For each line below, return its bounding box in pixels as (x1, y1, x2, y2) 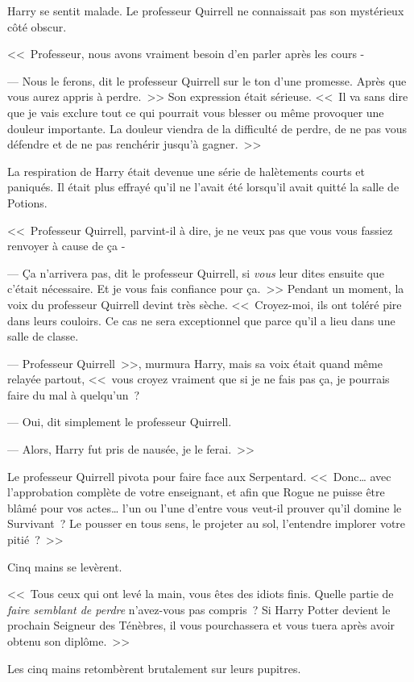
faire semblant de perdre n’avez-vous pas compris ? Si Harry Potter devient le (7, 600, 391, 617)
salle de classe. (7, 328, 79, 345)
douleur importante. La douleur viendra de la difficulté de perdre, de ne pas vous (7, 119, 408, 136)
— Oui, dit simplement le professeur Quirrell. (7, 413, 232, 430)
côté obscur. (7, 18, 67, 35)
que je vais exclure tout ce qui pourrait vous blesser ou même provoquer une (7, 103, 384, 120)
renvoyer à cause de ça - (7, 237, 126, 254)
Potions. (7, 194, 48, 211)
